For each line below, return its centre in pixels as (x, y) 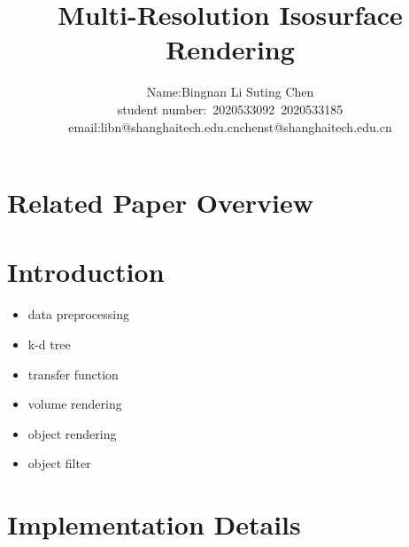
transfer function (73, 374)
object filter (59, 463)
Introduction (86, 272)
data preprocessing (78, 314)
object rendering (72, 433)
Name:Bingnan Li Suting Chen (230, 92)
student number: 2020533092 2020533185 (230, 109)
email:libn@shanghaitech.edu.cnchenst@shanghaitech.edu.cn (230, 126)
